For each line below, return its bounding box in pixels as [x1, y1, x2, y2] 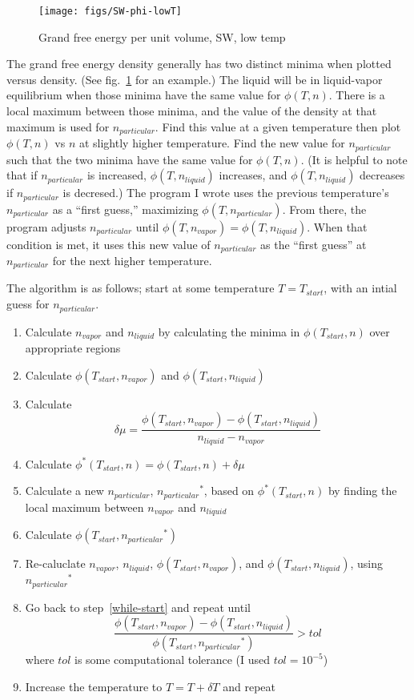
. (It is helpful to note [300, 151, 408, 167]
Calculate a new [25, 482, 104, 499]
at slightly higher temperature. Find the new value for [78, 135, 345, 151]
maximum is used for [6, 118, 110, 135]
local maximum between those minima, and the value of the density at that [6, 103, 377, 119]
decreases [360, 167, 405, 183]
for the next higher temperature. [52, 252, 212, 269]
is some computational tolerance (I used [74, 651, 271, 668]
